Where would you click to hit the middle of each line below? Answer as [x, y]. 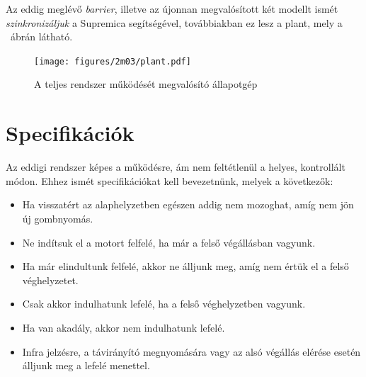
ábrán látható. [41, 36]
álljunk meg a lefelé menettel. [86, 365]
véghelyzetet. [50, 280]
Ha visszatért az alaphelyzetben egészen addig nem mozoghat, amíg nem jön [188, 204]
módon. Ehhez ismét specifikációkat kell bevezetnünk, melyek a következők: [170, 180]
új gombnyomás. [58, 218]
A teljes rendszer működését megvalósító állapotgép [146, 84]
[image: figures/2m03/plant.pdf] [113, 61]
